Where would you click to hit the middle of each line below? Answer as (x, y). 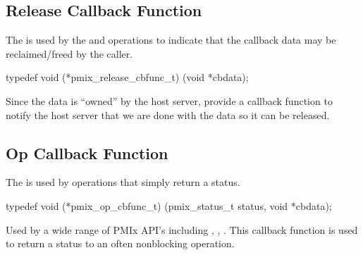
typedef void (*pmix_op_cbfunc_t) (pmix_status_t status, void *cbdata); (169, 205)
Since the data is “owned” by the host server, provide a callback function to (169, 100)
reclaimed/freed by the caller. (69, 53)
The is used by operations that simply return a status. (123, 182)
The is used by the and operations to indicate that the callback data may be (171, 40)
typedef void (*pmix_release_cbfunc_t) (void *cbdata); (127, 77)
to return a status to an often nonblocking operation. (120, 243)
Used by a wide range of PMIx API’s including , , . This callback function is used (182, 229)
